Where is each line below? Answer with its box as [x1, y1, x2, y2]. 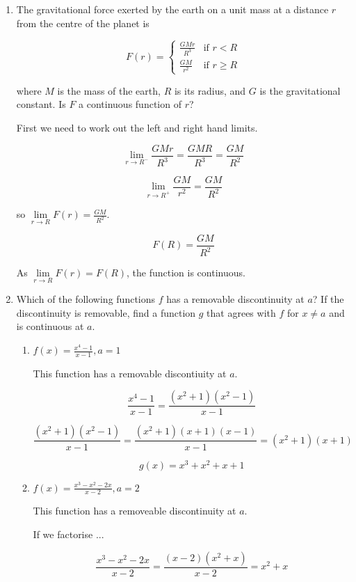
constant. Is [16, 97, 66, 111]
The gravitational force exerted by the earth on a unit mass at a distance [16, 2, 329, 16]
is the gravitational [259, 83, 341, 97]
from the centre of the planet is [16, 15, 149, 30]
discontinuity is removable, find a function [16, 305, 196, 320]
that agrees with [207, 305, 276, 320]
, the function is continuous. [127, 265, 245, 280]
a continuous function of [79, 97, 181, 111]
